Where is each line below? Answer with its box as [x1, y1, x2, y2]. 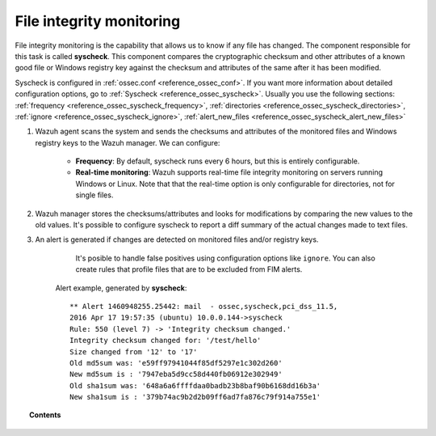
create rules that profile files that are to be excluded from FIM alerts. [75, 265, 303, 274]
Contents [29, 410, 61, 420]
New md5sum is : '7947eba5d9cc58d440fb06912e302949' [69, 370, 283, 379]
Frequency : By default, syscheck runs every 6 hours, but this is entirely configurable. [75, 156, 360, 166]
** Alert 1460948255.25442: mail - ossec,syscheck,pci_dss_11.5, [69, 302, 338, 311]
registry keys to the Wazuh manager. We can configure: [35, 138, 220, 147]
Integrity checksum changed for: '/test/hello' [69, 336, 262, 345]
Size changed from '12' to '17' [69, 347, 198, 356]
